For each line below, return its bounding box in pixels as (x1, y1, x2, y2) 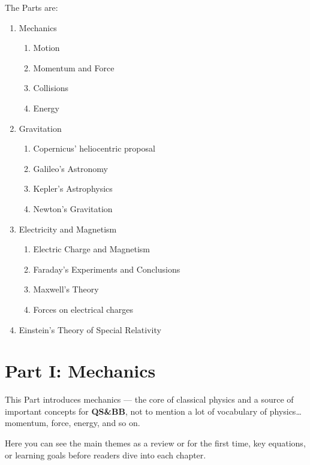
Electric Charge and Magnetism (33, 243, 150, 255)
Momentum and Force (33, 61, 115, 74)
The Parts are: (5, 1, 58, 13)
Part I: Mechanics (5, 358, 156, 383)
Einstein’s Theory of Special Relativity (19, 323, 161, 336)
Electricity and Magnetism (19, 222, 117, 235)
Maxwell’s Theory (33, 283, 99, 295)
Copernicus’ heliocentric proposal (33, 142, 155, 155)
